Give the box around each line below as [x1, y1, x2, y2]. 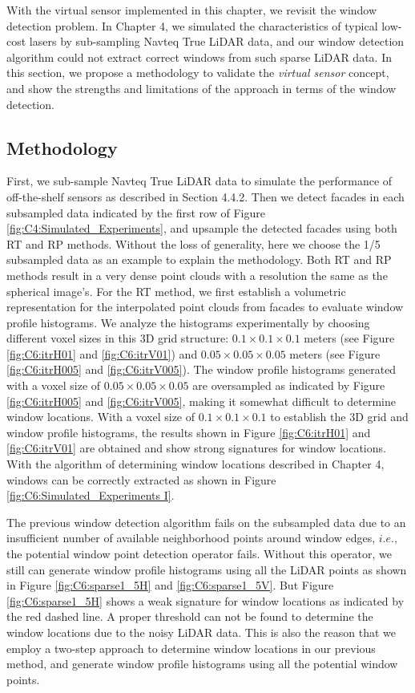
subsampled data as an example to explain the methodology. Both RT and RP [6, 251, 392, 268]
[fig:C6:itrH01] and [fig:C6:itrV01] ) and [6, 345, 198, 362]
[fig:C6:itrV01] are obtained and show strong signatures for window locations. [6, 440, 386, 456]
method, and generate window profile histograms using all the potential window [6, 655, 398, 672]
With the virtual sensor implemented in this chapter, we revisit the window [6, 2, 377, 18]
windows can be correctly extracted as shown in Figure [6, 471, 276, 488]
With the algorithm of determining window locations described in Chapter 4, [6, 456, 385, 472]
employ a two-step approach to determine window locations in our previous [6, 639, 376, 656]
